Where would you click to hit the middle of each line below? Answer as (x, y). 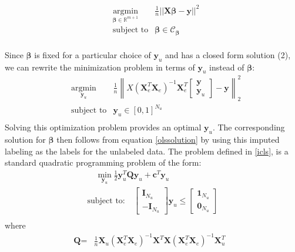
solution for (25, 139)
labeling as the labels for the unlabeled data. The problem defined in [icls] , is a (147, 151)
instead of (227, 67)
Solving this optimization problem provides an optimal (103, 127)
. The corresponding (249, 127)
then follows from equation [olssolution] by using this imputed (168, 139)
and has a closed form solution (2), (228, 54)
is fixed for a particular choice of (93, 54)
